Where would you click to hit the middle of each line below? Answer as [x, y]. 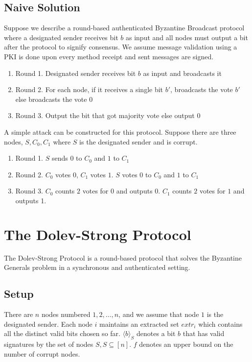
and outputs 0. [138, 191]
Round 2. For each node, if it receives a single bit [89, 89]
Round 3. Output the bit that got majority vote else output [105, 115]
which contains [220, 324]
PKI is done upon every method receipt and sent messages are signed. [109, 56]
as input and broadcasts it [182, 73]
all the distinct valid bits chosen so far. [62, 333]
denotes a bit [156, 333]
